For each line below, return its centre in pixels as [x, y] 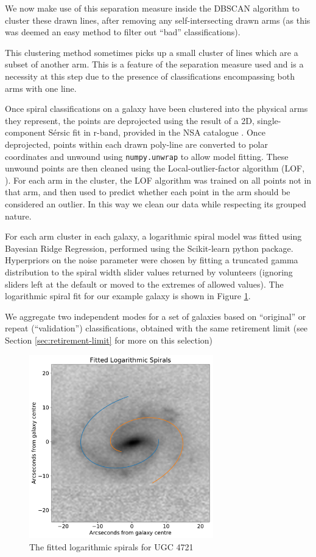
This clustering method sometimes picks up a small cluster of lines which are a [152, 52]
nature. [18, 216]
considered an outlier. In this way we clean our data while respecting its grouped [156, 203]
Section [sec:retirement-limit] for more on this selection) [109, 340]
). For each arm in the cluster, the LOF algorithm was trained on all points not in [158, 180]
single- [269, 120]
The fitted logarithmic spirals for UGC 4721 [111, 546]
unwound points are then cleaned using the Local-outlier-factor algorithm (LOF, [155, 168]
